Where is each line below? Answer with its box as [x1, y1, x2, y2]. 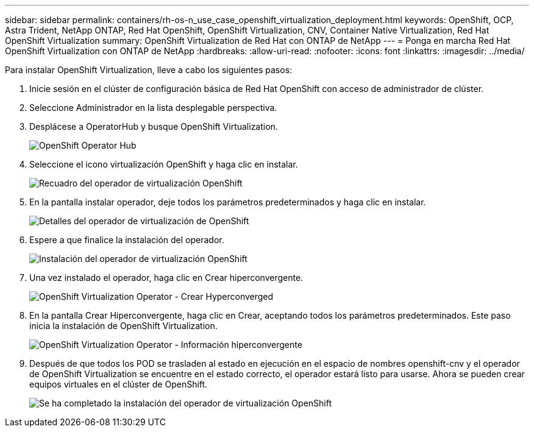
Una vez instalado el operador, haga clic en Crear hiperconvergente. [29, 272, 304, 283]
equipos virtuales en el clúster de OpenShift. [29, 379, 208, 389]
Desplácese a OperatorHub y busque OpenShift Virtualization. [29, 121, 278, 132]
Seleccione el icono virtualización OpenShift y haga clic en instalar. [29, 159, 298, 169]
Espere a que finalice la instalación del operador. [29, 235, 224, 245]
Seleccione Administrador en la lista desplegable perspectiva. [29, 102, 277, 113]
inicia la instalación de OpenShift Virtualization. [29, 320, 218, 331]
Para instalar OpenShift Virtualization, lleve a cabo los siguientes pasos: [5, 65, 293, 75]
